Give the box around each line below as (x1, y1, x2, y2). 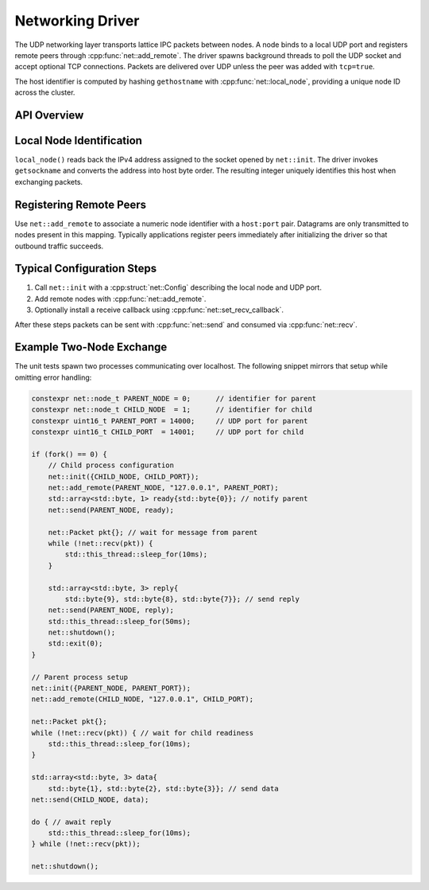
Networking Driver (14, 12, 140, 29)
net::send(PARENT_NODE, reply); (48, 606, 175, 615)
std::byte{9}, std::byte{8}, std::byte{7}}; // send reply (64, 594, 300, 603)
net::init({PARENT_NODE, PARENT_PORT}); (31, 684, 191, 693)
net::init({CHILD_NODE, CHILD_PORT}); (48, 472, 199, 481)
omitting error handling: (14, 373, 92, 382)
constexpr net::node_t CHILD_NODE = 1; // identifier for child (31, 405, 313, 414)
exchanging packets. (14, 177, 83, 186)
